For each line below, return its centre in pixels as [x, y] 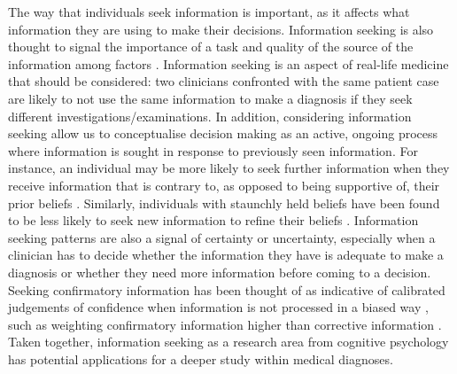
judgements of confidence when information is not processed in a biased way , [218, 307]
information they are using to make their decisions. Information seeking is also [221, 29]
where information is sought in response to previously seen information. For [213, 150]
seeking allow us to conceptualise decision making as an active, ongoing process [223, 133]
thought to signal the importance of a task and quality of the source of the [211, 47]
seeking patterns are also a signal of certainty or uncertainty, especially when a [222, 237]
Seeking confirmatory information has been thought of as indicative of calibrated [227, 289]
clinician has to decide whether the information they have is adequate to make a [226, 255]
